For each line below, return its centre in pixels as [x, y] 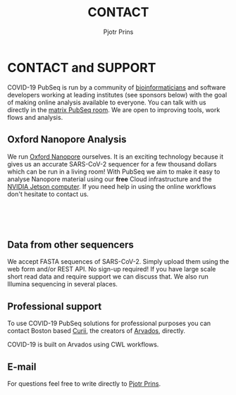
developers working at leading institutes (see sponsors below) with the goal [117, 95]
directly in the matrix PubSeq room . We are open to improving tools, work [114, 109]
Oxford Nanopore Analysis [67, 139]
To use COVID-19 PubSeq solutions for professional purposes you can [109, 323]
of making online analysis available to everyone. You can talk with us [107, 102]
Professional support [55, 306]
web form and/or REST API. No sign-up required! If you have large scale [112, 269]
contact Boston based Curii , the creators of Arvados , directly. [96, 331]
